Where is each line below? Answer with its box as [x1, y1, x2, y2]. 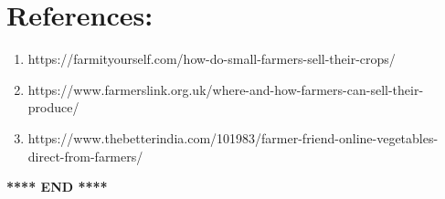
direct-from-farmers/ [27, 146, 143, 165]
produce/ [27, 98, 79, 117]
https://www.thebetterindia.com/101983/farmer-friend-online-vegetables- [27, 128, 439, 147]
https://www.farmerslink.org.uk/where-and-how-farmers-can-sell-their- [27, 79, 424, 99]
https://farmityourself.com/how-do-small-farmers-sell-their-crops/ [27, 49, 396, 68]
